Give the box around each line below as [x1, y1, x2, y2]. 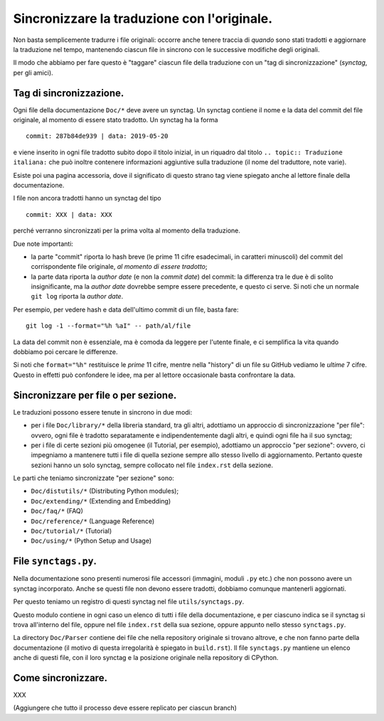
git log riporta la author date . [31, 292, 124, 301]
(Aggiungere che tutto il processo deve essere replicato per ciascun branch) [13, 704, 238, 712]
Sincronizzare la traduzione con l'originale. [13, 11, 273, 26]
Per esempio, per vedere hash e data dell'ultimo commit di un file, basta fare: [13, 305, 239, 314]
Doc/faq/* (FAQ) [31, 507, 83, 516]
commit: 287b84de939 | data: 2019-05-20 [26, 132, 169, 140]
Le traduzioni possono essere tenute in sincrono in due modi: [13, 407, 193, 416]
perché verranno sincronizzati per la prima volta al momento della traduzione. [13, 226, 241, 235]
